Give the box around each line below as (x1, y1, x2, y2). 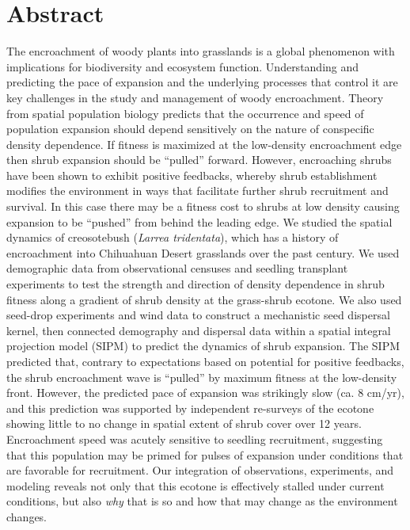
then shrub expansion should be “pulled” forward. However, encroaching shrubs (6, 151, 392, 168)
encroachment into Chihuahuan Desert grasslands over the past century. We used (6, 244, 400, 261)
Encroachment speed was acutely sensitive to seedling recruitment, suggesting (6, 430, 383, 447)
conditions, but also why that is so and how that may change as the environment (6, 493, 398, 509)
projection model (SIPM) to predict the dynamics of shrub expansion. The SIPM (6, 337, 401, 354)
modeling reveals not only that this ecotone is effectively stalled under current (6, 477, 385, 494)
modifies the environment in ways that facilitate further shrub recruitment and (6, 182, 389, 199)
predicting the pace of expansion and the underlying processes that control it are (6, 74, 398, 90)
